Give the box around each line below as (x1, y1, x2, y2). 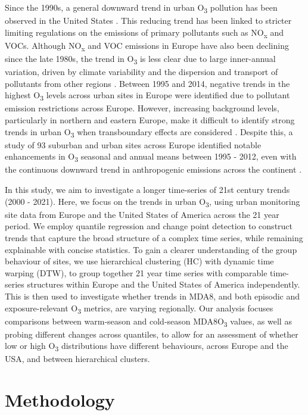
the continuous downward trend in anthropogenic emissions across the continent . (5, 163, 302, 176)
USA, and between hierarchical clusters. (5, 352, 150, 365)
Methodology (5, 388, 115, 412)
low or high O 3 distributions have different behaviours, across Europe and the (5, 339, 288, 354)
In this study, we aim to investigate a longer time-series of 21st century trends (5, 183, 290, 196)
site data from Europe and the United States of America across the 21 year (5, 208, 279, 220)
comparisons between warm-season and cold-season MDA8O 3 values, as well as (5, 314, 292, 329)
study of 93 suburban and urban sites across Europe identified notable (5, 138, 262, 151)
